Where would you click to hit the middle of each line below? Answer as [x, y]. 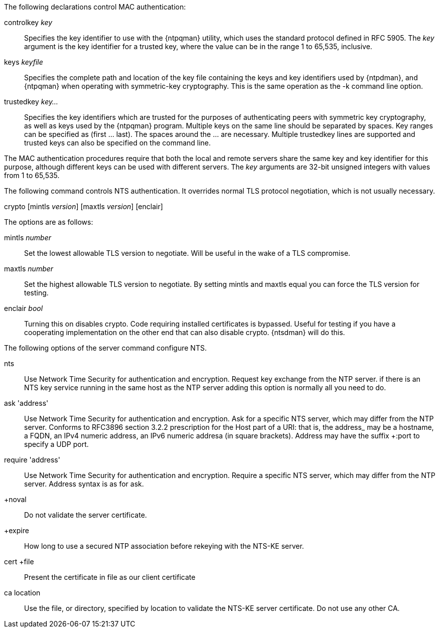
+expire [17, 530]
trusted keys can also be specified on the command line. [118, 143]
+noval [15, 499]
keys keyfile [24, 62]
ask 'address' [26, 403]
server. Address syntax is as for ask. [84, 484]
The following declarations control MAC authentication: [95, 7]
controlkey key [28, 22]
